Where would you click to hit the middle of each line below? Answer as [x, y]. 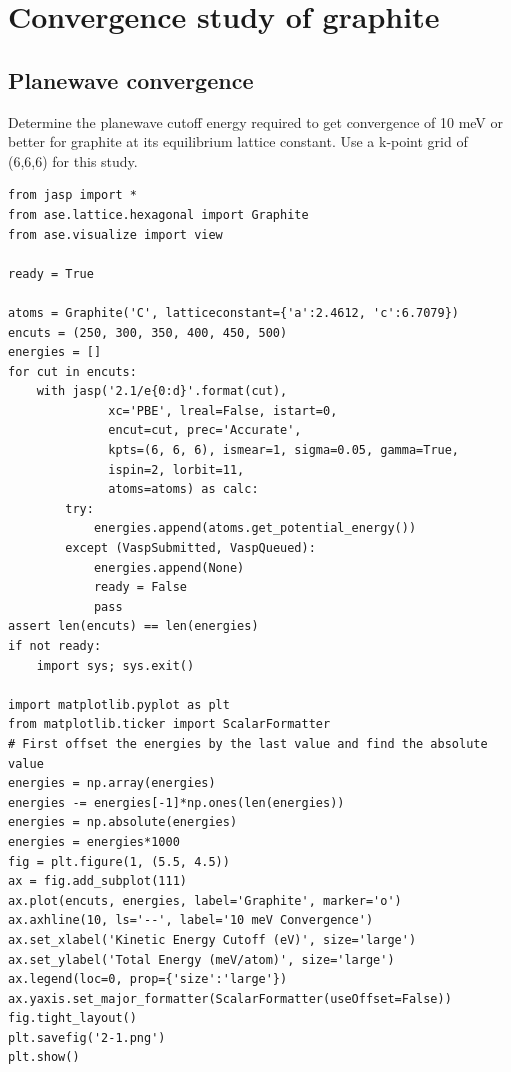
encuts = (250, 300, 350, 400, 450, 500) [148, 332]
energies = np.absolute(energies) [123, 822]
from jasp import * [72, 195]
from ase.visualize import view [115, 234]
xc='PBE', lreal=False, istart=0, [223, 410]
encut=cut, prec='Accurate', [205, 430]
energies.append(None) [169, 567]
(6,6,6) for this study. [73, 160]
